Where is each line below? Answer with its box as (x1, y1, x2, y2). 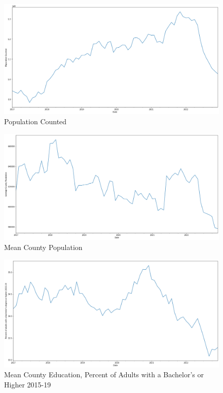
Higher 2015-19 (4, 379, 51, 389)
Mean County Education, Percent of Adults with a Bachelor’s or (4, 369, 204, 380)
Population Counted (4, 116, 67, 126)
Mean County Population (4, 242, 83, 253)
